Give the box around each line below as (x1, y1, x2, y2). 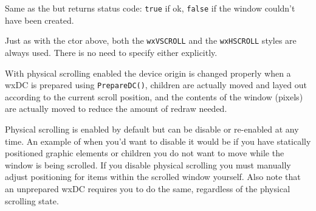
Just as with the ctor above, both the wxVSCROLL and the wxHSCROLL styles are (5, 34, 297, 47)
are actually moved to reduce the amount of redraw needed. (5, 102, 227, 115)
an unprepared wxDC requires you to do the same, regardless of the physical (5, 182, 290, 195)
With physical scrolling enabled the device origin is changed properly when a (5, 66, 291, 79)
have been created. (5, 13, 74, 26)
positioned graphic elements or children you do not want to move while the (5, 147, 284, 159)
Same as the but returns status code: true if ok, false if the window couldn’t (5, 2, 295, 14)
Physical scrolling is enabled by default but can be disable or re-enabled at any (5, 122, 299, 135)
